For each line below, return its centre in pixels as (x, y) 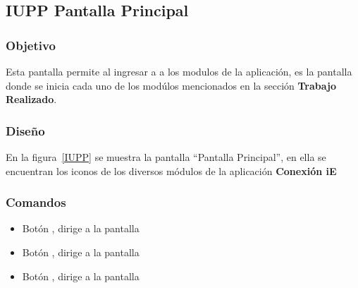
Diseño (25, 130)
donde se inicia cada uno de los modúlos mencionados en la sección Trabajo (171, 85)
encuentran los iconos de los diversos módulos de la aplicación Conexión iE (171, 170)
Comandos (36, 202)
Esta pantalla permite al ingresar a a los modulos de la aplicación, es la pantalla (179, 71)
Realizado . (31, 99)
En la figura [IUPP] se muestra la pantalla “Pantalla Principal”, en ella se (166, 157)
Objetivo (31, 45)
